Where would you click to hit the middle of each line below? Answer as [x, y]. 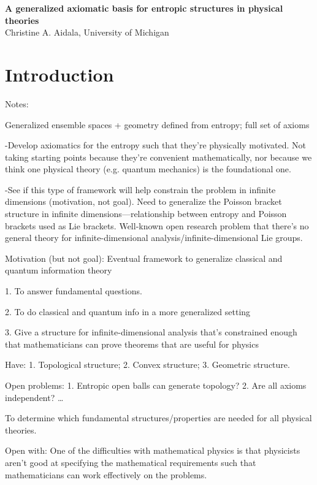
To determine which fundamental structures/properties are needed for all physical [158, 418]
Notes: [17, 103]
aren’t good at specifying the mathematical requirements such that [131, 462]
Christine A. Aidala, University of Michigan [87, 32]
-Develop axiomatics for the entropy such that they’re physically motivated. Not [155, 145]
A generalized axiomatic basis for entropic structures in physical [144, 8]
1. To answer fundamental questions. [74, 291]
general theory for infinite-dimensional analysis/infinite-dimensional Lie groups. [154, 238]
